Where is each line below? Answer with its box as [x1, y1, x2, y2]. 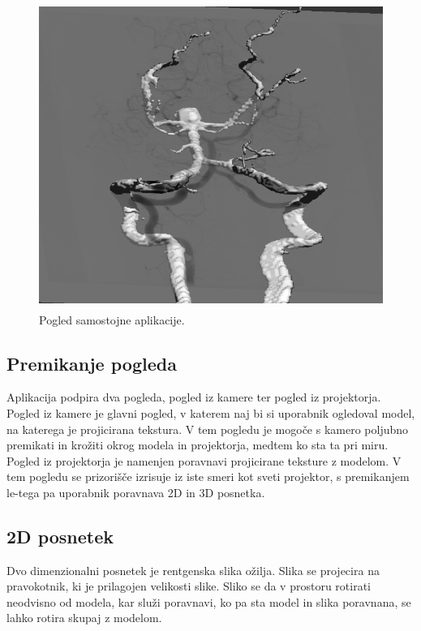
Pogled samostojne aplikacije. [39, 311, 185, 328]
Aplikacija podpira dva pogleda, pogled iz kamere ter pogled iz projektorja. [6, 388, 381, 406]
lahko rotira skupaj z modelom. [6, 609, 162, 626]
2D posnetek [6, 523, 114, 548]
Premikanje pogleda [6, 350, 177, 376]
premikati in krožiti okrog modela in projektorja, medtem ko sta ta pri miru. [6, 436, 389, 453]
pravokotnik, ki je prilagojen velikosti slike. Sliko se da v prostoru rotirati [6, 577, 371, 595]
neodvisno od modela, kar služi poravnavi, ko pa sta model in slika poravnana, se [6, 593, 411, 610]
